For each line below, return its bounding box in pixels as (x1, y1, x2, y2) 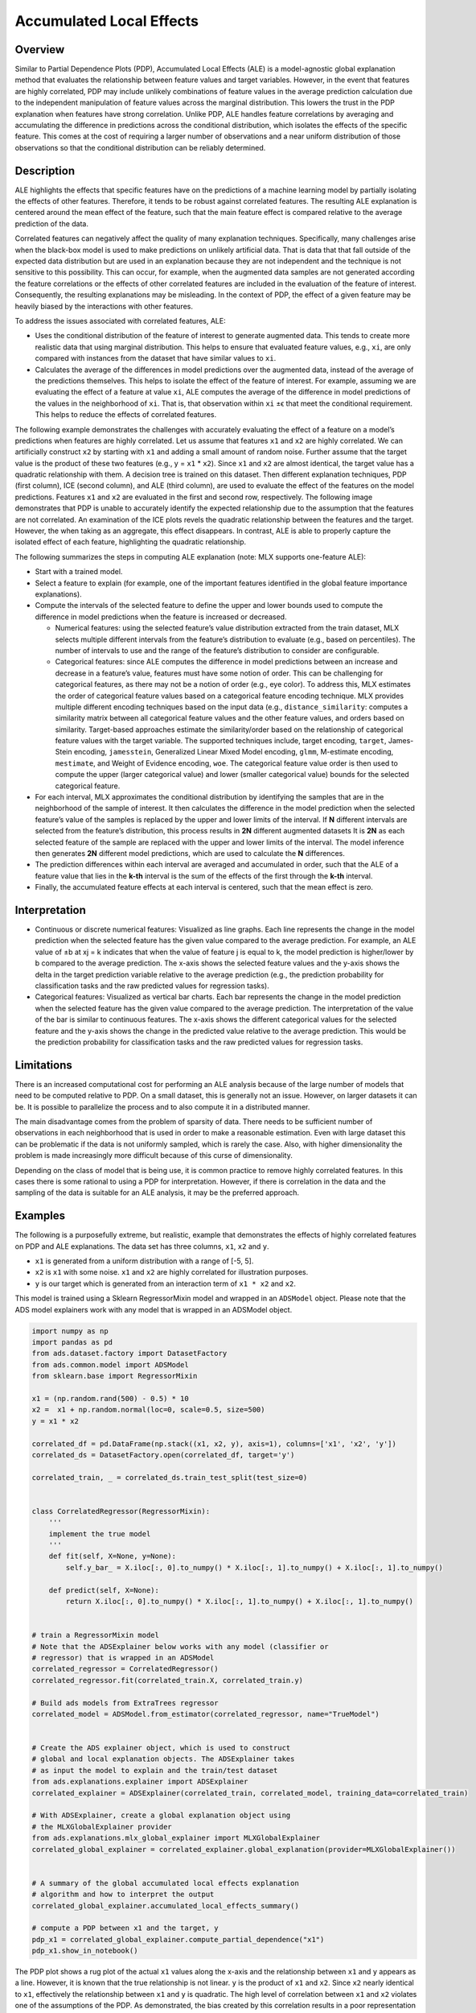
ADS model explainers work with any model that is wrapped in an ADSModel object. (14, 1304, 293, 1314)
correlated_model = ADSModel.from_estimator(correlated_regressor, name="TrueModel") (31, 1709, 380, 1718)
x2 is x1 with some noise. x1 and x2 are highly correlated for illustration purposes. (35, 1267, 309, 1277)
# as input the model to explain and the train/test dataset (31, 1766, 278, 1775)
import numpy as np (31, 1326, 109, 1336)
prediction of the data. (14, 218, 88, 229)
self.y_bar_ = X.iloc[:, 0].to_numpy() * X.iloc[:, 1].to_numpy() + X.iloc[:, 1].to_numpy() (65, 1563, 444, 1572)
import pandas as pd (31, 1337, 113, 1346)
